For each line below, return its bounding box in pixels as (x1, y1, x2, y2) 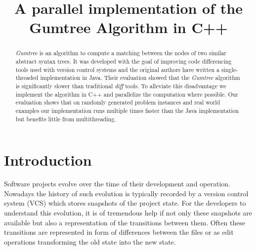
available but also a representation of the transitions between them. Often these (4, 217, 246, 227)
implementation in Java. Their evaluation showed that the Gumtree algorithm (40, 73, 240, 82)
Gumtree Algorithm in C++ (29, 17, 228, 37)
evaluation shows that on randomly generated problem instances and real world (15, 98, 220, 107)
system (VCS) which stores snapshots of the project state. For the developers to (4, 198, 246, 208)
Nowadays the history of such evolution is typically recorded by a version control (4, 188, 249, 198)
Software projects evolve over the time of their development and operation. (4, 179, 230, 189)
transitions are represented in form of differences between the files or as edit (4, 227, 234, 237)
